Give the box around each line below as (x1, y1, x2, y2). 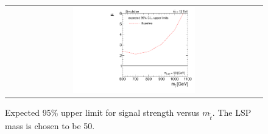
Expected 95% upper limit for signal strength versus (5, 106, 200, 118)
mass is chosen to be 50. (5, 119, 95, 132)
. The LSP (212, 106, 252, 118)
